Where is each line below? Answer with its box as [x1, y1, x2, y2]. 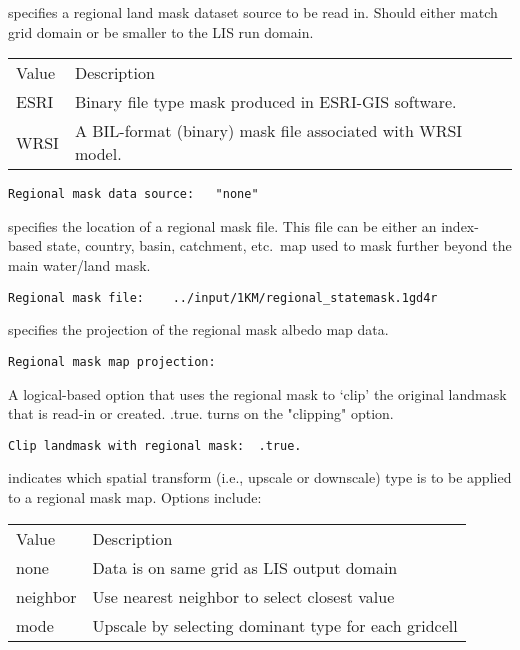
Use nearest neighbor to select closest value [92, 584, 395, 608]
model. [74, 142, 122, 166]
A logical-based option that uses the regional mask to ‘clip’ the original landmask [8, 383, 507, 404]
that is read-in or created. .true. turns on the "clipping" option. [8, 403, 394, 424]
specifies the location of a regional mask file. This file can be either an [8, 215, 437, 236]
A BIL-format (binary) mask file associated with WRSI [74, 119, 463, 143]
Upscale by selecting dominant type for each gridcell [92, 613, 458, 637]
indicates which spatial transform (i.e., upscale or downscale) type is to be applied [8, 467, 512, 488]
